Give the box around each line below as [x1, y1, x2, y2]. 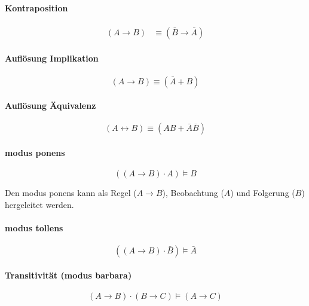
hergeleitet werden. [5, 198, 74, 210]
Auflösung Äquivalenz [5, 99, 96, 112]
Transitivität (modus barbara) [5, 268, 132, 281]
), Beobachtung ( [162, 186, 224, 199]
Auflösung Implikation [5, 52, 99, 65]
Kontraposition [5, 1, 68, 14]
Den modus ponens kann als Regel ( [5, 186, 137, 199]
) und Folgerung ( [230, 186, 295, 199]
